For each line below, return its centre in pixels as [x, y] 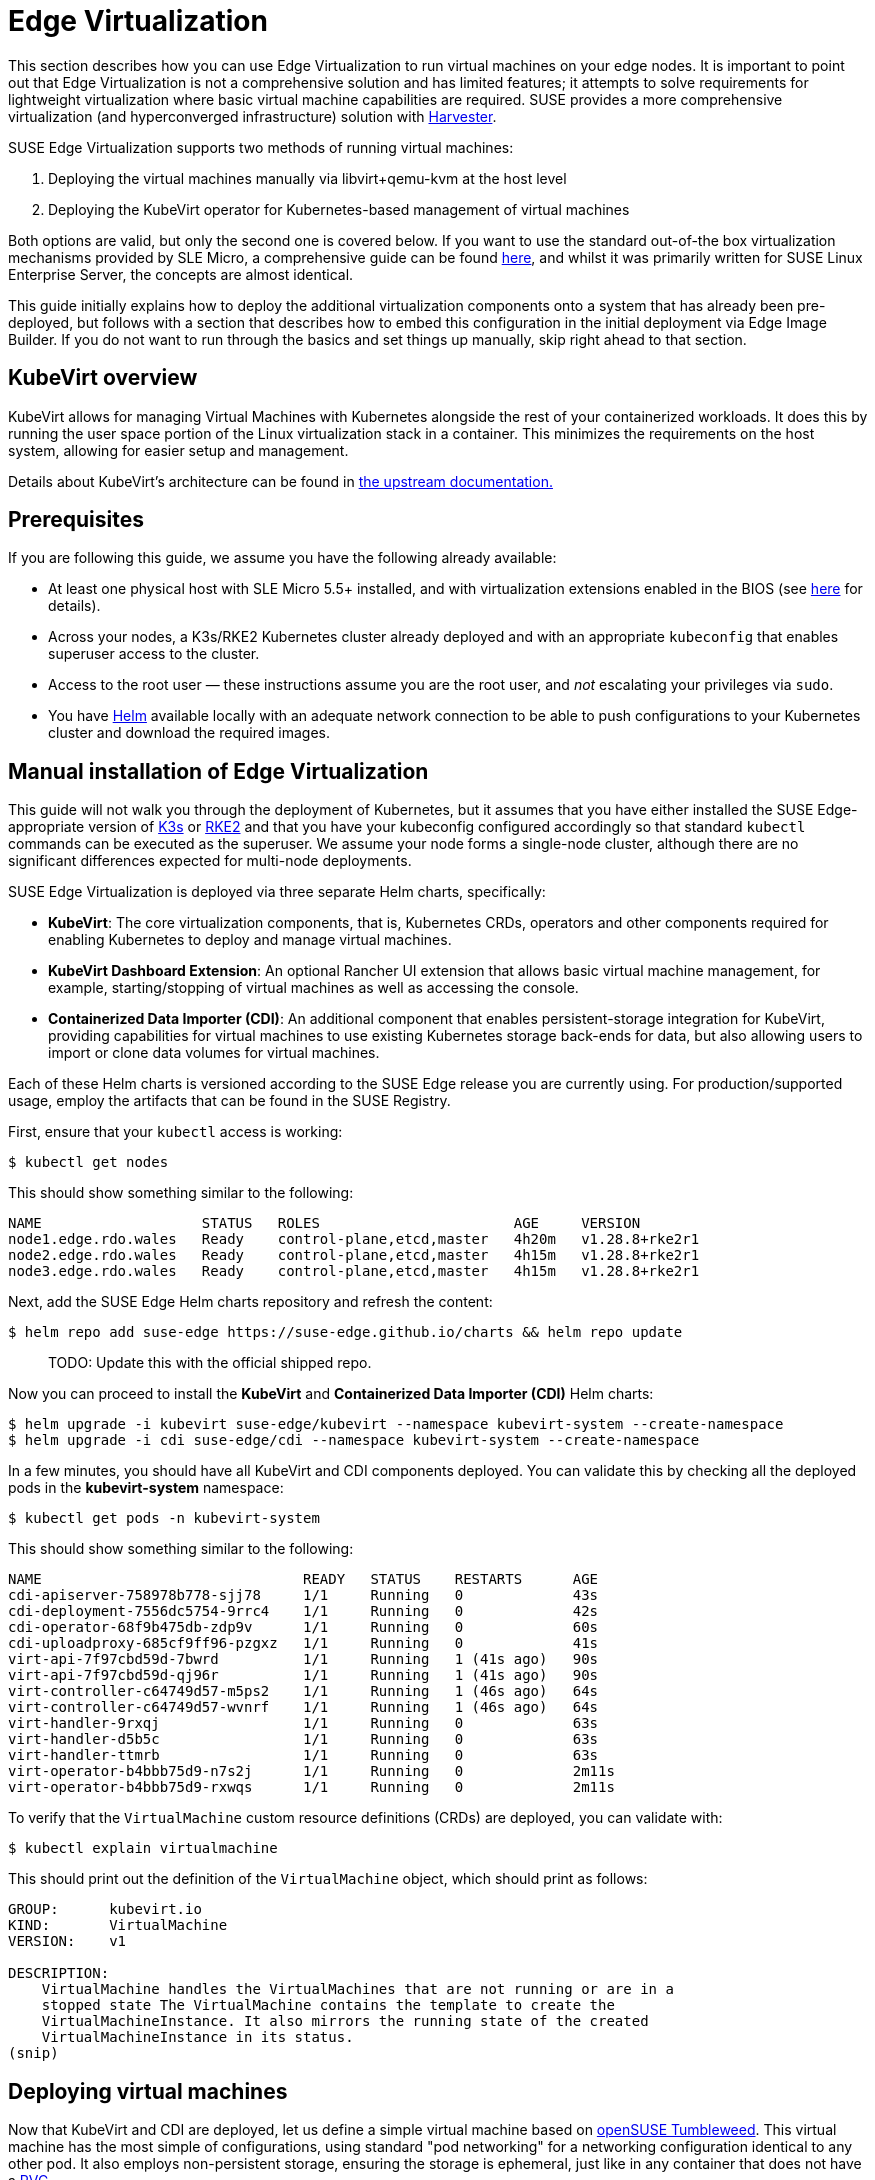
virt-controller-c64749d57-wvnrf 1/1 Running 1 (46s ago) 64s [303, 1707]
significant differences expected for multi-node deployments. [210, 861]
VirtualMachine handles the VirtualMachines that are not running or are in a [357, 1989]
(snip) [33, 2053]
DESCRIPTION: [59, 1973]
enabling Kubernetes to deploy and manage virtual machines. [250, 940]
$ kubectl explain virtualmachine [143, 1848]
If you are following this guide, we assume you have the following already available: [282, 558]
